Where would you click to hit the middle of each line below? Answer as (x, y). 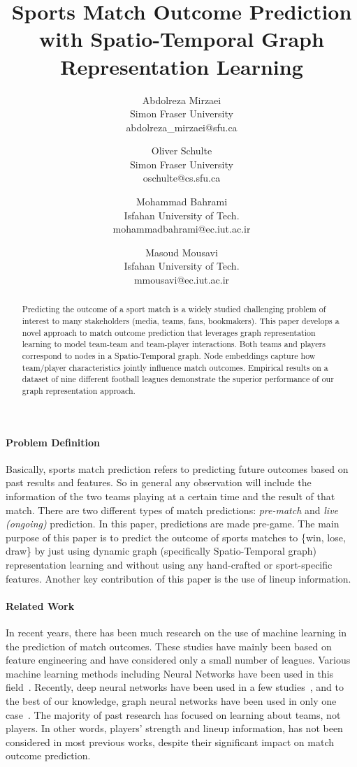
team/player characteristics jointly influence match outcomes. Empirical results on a (175, 367)
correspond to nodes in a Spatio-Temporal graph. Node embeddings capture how (169, 356)
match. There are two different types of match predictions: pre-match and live (172, 510)
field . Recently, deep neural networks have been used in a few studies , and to (175, 687)
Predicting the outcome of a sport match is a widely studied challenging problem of (174, 309)
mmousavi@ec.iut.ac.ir (182, 280)
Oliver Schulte (182, 151)
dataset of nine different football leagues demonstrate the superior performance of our (178, 379)
